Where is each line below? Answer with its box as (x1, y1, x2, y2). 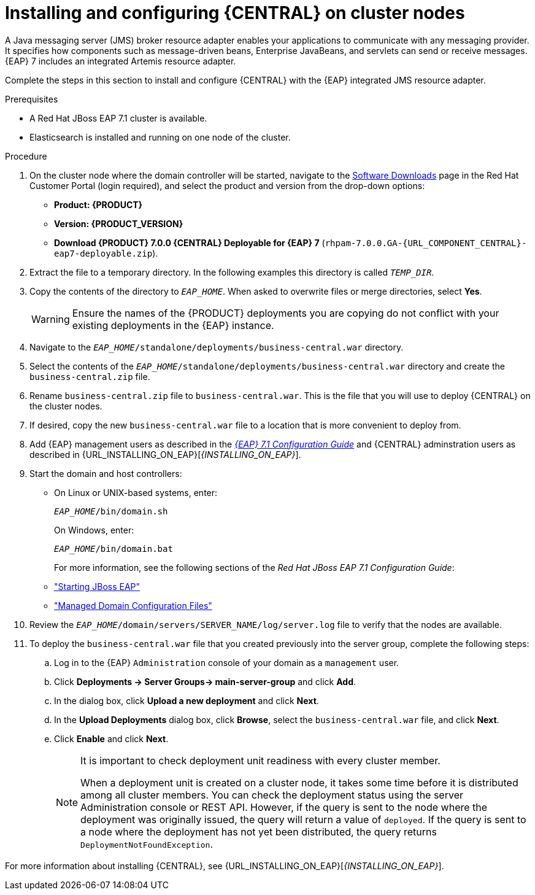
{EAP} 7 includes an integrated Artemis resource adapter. (5, 55, 236, 66)
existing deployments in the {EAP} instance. (72, 319, 274, 331)
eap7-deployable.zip (54, 248, 153, 258)
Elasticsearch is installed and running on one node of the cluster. (29, 131, 291, 142)
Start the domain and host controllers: (29, 468, 182, 479)
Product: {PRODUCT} (54, 199, 143, 210)
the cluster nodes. (29, 400, 102, 411)
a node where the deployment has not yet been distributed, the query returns (80, 825, 437, 838)
